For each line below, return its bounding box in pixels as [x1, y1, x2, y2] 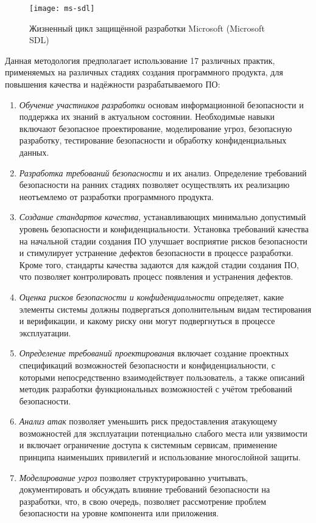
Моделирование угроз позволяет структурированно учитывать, [19, 471, 248, 483]
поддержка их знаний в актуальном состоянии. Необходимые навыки [19, 110, 275, 123]
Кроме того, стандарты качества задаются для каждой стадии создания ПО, [19, 258, 299, 271]
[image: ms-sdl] [29, 4, 95, 13]
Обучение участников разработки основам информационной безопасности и [19, 98, 304, 111]
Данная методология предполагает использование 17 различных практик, [5, 54, 275, 66]
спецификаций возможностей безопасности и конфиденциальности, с [19, 358, 276, 371]
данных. [19, 146, 49, 158]
